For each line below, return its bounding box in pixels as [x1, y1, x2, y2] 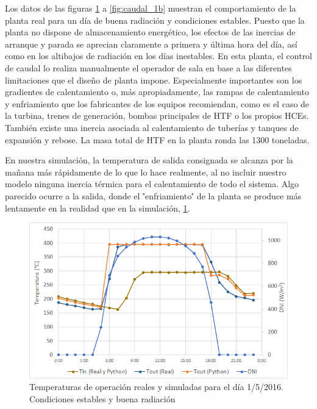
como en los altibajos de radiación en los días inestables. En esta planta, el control [5, 49, 313, 62]
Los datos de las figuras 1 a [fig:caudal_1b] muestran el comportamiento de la [5, 2, 296, 14]
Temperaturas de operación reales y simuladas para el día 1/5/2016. [29, 380, 283, 393]
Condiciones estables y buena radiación [29, 392, 176, 405]
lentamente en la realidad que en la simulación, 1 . [5, 201, 190, 214]
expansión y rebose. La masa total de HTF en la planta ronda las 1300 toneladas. [5, 133, 310, 146]
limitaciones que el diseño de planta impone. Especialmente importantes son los [5, 73, 302, 86]
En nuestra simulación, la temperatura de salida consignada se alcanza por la [5, 154, 293, 166]
